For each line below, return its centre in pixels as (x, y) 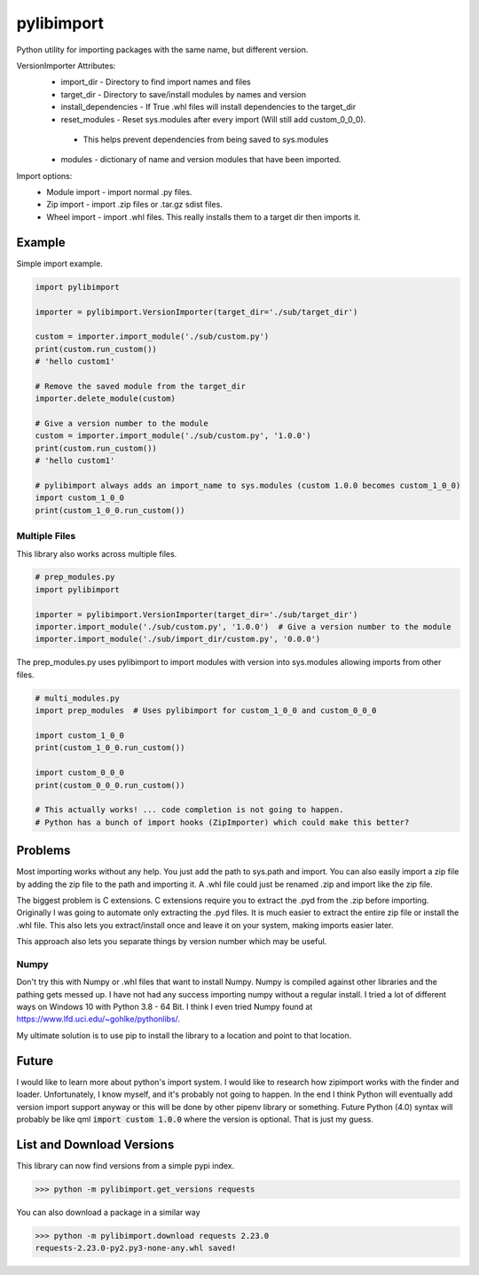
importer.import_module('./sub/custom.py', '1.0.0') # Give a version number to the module (243, 627)
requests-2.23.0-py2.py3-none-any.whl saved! (136, 1248)
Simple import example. (60, 263)
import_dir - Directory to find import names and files (156, 82)
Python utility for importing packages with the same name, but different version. (162, 50)
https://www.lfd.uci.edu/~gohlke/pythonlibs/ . (98, 1019)
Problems (43, 851)
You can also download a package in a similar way (108, 1212)
